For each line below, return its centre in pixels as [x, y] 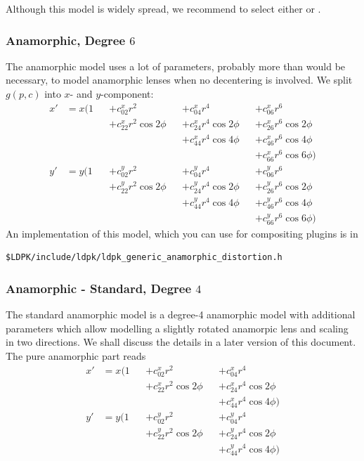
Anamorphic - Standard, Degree [99, 288]
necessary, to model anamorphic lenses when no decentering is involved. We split [179, 80]
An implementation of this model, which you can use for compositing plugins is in [182, 233]
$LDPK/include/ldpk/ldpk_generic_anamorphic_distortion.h [144, 258]
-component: [127, 93]
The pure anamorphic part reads [76, 355]
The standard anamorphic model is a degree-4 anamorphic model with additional [181, 314]
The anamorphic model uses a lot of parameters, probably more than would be [176, 66]
